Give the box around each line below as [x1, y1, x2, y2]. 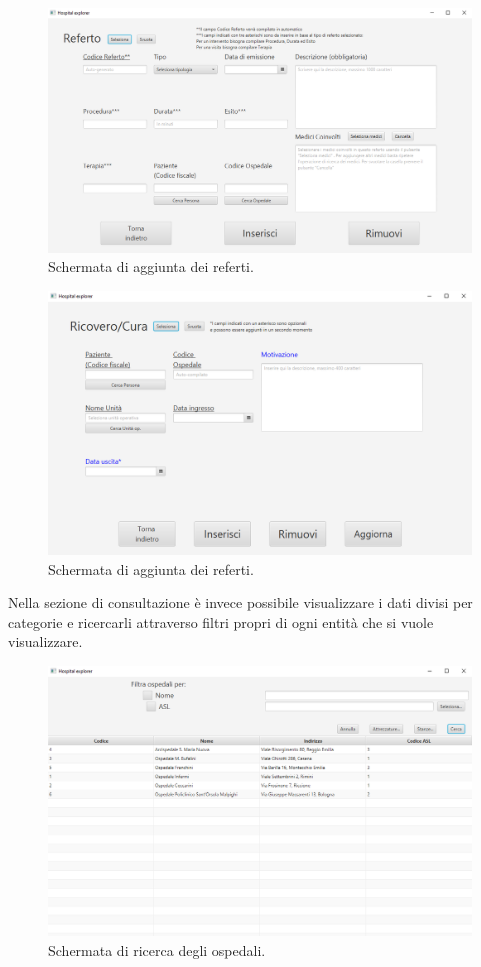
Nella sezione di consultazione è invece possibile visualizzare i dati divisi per [8, 592, 473, 613]
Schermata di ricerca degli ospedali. [48, 940, 266, 960]
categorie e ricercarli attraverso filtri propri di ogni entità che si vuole [8, 611, 434, 632]
